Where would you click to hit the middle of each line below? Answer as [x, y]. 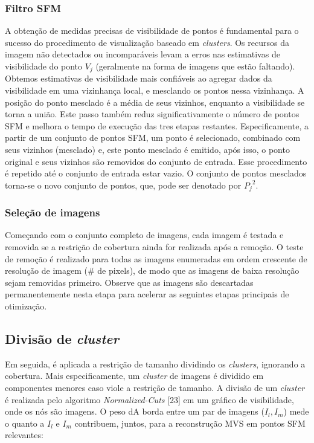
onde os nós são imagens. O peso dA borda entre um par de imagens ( [135, 411]
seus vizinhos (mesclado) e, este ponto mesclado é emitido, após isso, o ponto [147, 150]
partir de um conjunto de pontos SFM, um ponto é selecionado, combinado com [153, 137]
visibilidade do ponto [44, 66]
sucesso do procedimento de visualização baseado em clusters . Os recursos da [147, 42]
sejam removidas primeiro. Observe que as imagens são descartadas [129, 282]
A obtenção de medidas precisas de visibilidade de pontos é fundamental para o [152, 31]
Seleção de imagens [53, 212]
